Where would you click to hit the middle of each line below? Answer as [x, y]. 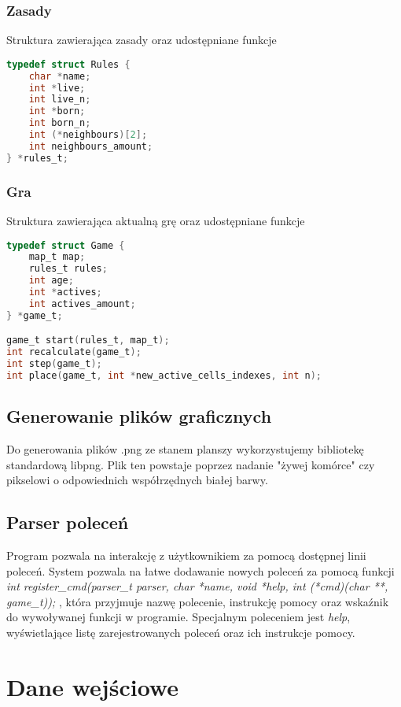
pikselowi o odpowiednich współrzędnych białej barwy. [137, 480]
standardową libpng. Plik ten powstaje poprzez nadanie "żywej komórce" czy [191, 464]
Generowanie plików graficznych [139, 416]
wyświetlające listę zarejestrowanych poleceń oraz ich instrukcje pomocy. [181, 632]
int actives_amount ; [82, 304]
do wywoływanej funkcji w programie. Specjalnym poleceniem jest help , [178, 617]
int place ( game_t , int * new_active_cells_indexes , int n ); [164, 375]
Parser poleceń [68, 522]
